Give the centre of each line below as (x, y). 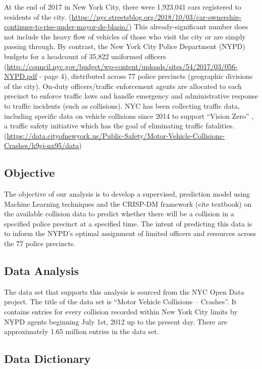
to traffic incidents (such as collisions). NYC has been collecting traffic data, (122, 105)
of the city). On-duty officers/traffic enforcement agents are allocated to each (123, 86)
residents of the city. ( (38, 16)
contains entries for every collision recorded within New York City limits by (121, 312)
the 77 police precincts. (40, 243)
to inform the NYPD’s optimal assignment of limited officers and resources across (130, 233)
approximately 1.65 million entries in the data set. (82, 331)
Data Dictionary (47, 359)
